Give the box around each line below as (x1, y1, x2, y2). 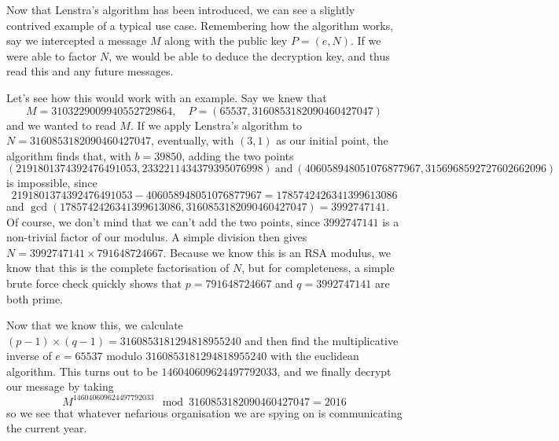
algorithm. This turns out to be (6, 362, 158, 379)
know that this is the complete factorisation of (6, 259, 230, 276)
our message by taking (6, 378, 114, 395)
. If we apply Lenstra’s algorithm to (130, 116, 303, 133)
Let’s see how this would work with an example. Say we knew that (6, 89, 327, 105)
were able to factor (6, 47, 97, 64)
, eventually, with (150, 132, 234, 149)
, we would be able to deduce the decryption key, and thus (108, 47, 390, 64)
